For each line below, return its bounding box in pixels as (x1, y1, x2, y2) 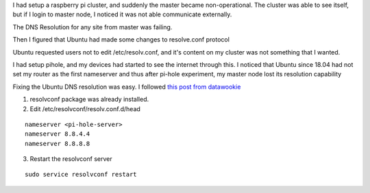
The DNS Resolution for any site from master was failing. (12, 23, 173, 31)
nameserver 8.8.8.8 (25, 140, 90, 147)
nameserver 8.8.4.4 (25, 130, 90, 138)
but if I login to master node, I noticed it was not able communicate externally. (12, 10, 232, 18)
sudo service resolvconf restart (25, 170, 137, 179)
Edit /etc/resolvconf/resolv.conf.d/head (29, 104, 140, 113)
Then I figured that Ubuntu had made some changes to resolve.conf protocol (12, 35, 230, 44)
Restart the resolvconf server (29, 155, 112, 163)
